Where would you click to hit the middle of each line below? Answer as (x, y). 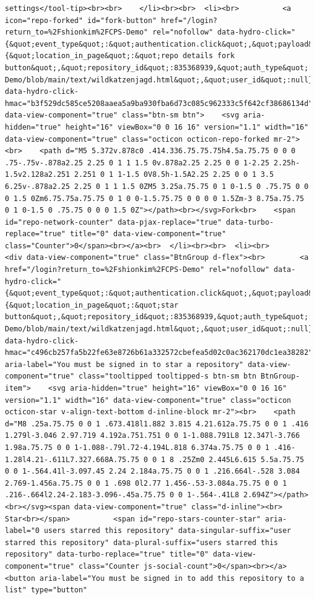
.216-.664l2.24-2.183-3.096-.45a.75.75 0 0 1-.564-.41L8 (122, 495)
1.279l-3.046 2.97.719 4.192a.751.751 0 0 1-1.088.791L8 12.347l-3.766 (152, 436)
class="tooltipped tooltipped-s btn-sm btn (167, 376)
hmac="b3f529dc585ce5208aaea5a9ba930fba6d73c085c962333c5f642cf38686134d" (159, 103)
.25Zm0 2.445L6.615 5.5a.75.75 (241, 459)
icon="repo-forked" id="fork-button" (81, 20)
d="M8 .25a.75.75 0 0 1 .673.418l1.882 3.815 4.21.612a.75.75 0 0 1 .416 (157, 424)
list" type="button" (46, 590)
